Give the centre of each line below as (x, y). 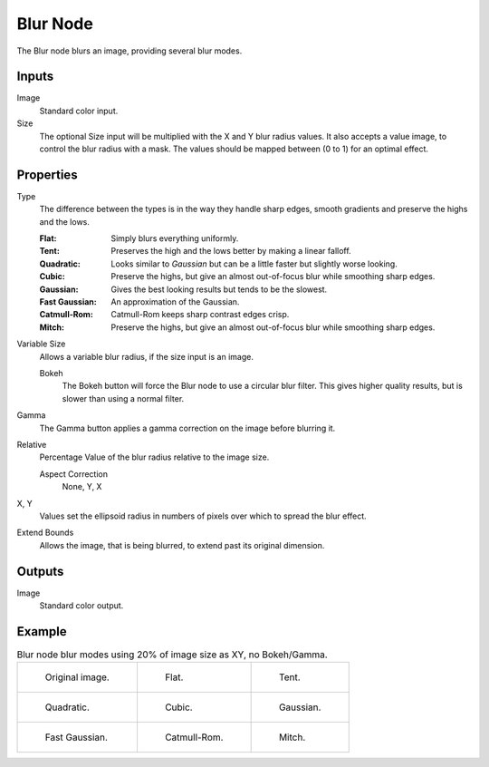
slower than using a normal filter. (123, 398)
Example (42, 631)
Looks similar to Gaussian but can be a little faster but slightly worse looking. (254, 264)
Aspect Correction (74, 474)
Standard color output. (81, 605)
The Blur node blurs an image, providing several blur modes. (129, 51)
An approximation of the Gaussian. (175, 302)
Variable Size (41, 344)
